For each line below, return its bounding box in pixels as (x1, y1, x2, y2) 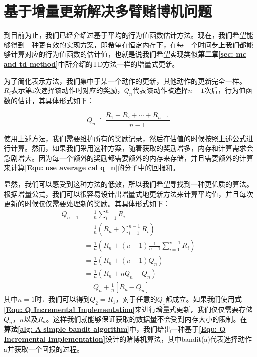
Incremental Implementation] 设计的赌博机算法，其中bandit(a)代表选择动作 (4, 333, 252, 344)
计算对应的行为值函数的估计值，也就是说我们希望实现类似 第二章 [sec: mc (10, 49, 246, 59)
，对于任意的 (115, 294, 157, 304)
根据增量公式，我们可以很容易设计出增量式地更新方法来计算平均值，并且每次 (4, 188, 253, 199)
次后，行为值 (204, 85, 246, 95)
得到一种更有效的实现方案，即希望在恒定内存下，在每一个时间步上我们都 (10, 39, 246, 49)
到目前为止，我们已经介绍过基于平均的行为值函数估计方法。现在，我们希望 (4, 30, 246, 40)
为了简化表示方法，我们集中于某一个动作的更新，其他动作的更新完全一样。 (4, 75, 246, 86)
